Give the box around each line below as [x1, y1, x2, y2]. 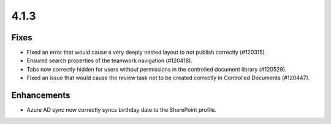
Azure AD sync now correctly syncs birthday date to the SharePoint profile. [26, 106, 217, 114]
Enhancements [11, 90, 70, 101]
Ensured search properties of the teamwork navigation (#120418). [26, 57, 193, 64]
